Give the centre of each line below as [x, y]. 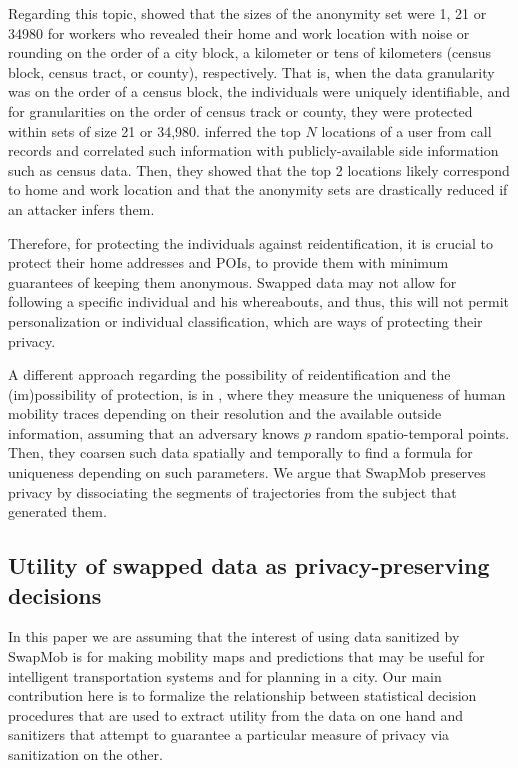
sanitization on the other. [85, 754]
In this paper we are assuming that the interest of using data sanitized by [234, 636]
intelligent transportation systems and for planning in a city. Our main [225, 675]
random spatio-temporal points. [412, 432]
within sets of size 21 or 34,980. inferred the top [154, 130]
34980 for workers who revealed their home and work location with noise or [239, 32]
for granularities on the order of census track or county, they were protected [240, 110]
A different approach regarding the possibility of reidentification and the [229, 374]
